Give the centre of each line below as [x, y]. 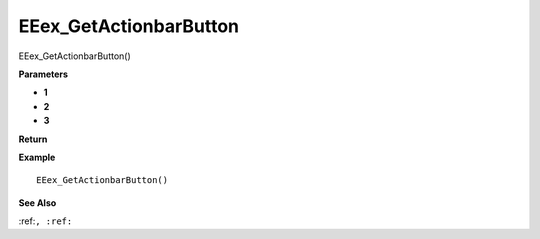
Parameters [43, 74]
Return [33, 139]
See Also [37, 202]
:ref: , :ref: [45, 221]
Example [37, 157]
